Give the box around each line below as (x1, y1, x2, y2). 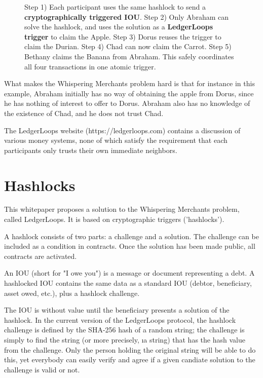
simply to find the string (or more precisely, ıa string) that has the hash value (4, 334, 245, 345)
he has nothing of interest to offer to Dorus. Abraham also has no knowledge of (4, 98, 250, 108)
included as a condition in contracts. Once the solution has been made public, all (4, 241, 255, 251)
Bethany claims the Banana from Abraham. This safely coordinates (24, 51, 234, 61)
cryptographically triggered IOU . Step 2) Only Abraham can (24, 11, 229, 22)
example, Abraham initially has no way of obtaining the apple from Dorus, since (4, 88, 254, 98)
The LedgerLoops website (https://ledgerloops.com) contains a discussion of (4, 125, 241, 135)
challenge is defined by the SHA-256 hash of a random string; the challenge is (4, 324, 245, 335)
